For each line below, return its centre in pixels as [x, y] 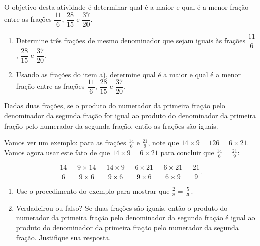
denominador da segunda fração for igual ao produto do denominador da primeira [130, 116]
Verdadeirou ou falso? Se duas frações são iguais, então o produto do [122, 208]
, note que [163, 142]
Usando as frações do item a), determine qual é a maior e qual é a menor [128, 74]
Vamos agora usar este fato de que [57, 152]
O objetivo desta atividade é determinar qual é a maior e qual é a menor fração [126, 7]
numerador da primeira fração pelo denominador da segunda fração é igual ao [136, 218]
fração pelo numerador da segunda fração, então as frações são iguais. [111, 125]
